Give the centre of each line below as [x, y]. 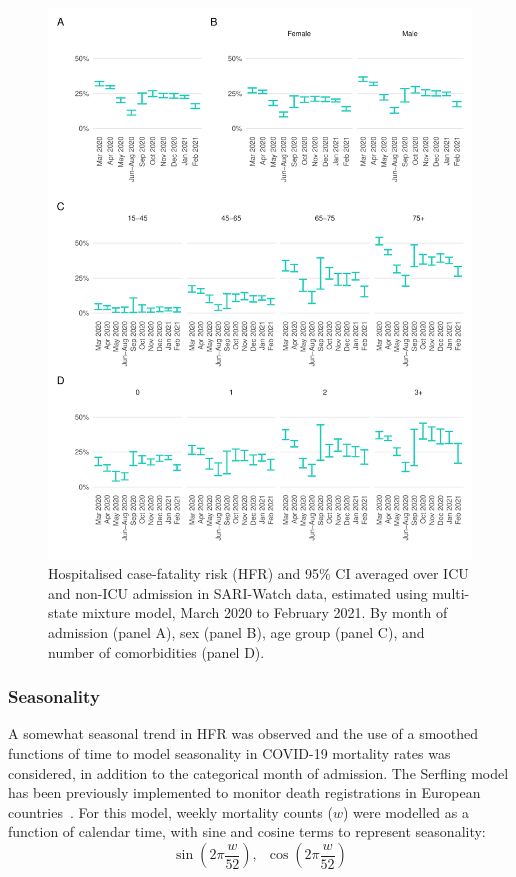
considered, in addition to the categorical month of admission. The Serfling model [258, 772]
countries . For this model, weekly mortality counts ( [170, 811]
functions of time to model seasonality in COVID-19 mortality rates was [229, 753]
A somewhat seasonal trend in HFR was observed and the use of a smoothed [243, 733]
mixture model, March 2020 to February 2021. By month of [265, 612]
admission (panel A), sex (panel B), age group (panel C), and [236, 632]
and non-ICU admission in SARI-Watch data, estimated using [238, 592]
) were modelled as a [405, 811]
